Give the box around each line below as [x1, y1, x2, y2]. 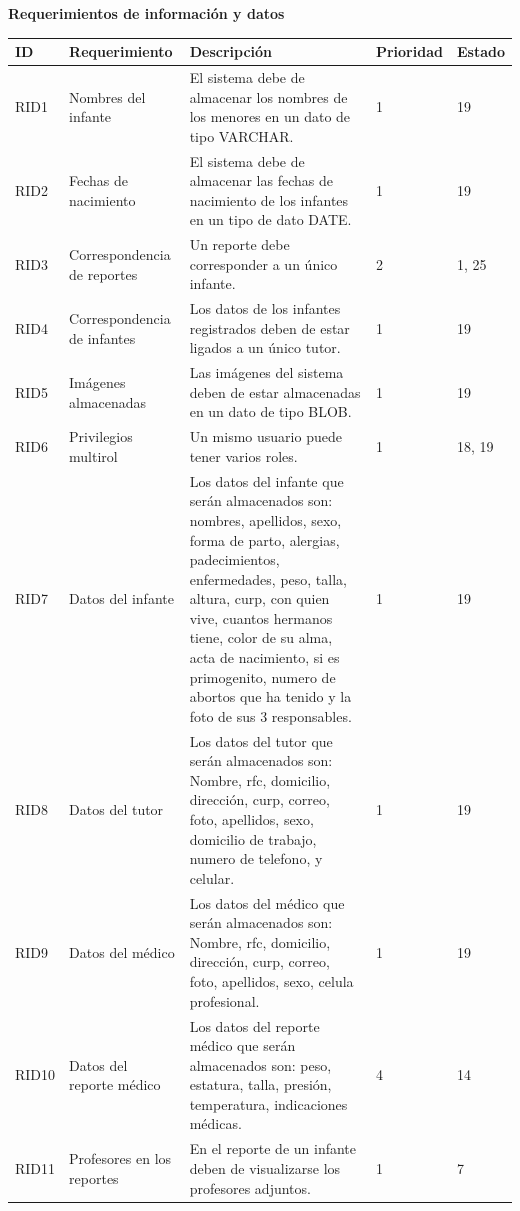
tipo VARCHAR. [189, 125, 294, 146]
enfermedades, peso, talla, [189, 568, 347, 589]
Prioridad [375, 41, 443, 62]
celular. [189, 867, 235, 888]
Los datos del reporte [189, 1015, 320, 1036]
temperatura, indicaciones [189, 1093, 348, 1114]
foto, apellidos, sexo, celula [189, 971, 354, 992]
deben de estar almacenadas [189, 381, 361, 402]
